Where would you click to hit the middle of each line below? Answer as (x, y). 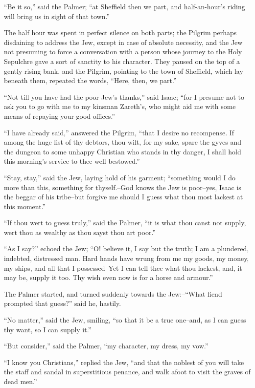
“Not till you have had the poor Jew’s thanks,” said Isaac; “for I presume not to (124, 97)
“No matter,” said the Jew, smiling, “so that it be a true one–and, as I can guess (125, 320)
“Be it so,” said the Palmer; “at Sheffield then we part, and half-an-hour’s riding (125, 6)
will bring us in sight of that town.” (57, 16)
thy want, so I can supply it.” (48, 329)
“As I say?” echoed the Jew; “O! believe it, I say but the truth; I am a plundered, (127, 248)
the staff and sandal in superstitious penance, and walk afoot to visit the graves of (127, 372)
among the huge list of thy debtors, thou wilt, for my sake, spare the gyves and (123, 142)
